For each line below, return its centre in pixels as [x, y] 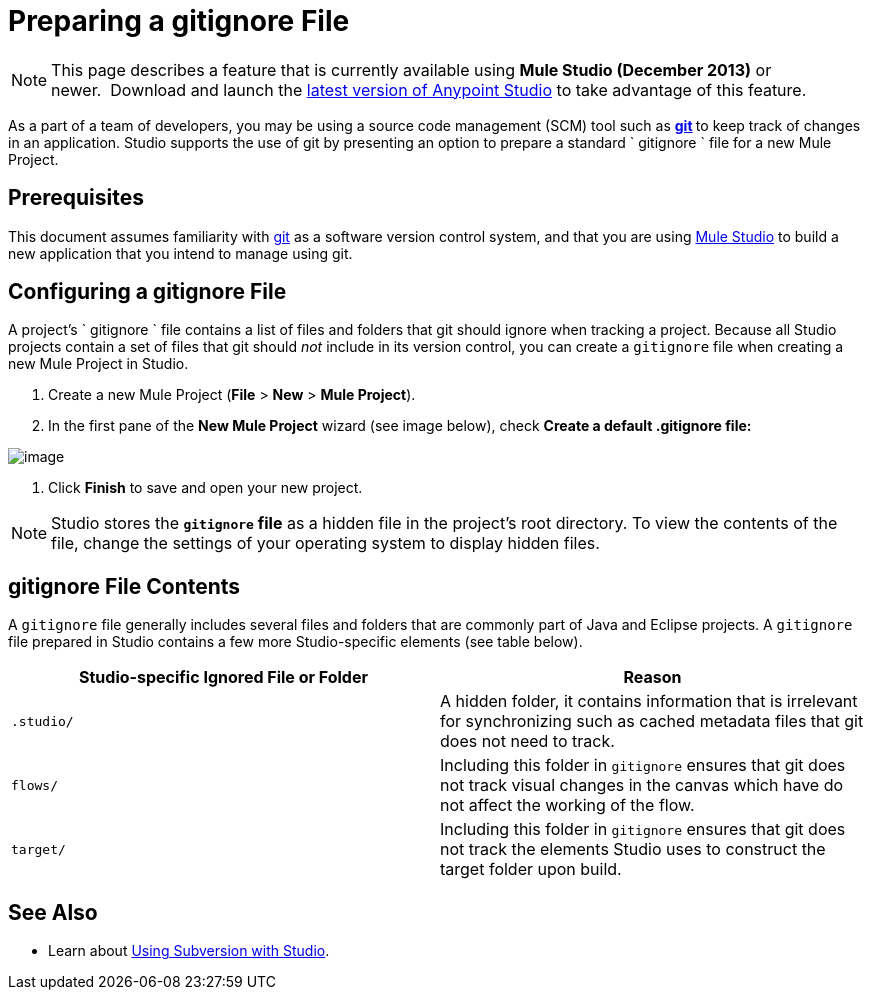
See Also [53, 912]
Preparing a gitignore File [179, 21]
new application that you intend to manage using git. [180, 253]
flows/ [34, 785]
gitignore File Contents [124, 586]
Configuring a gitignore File [147, 292]
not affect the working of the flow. [567, 805]
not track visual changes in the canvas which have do [642, 785]
